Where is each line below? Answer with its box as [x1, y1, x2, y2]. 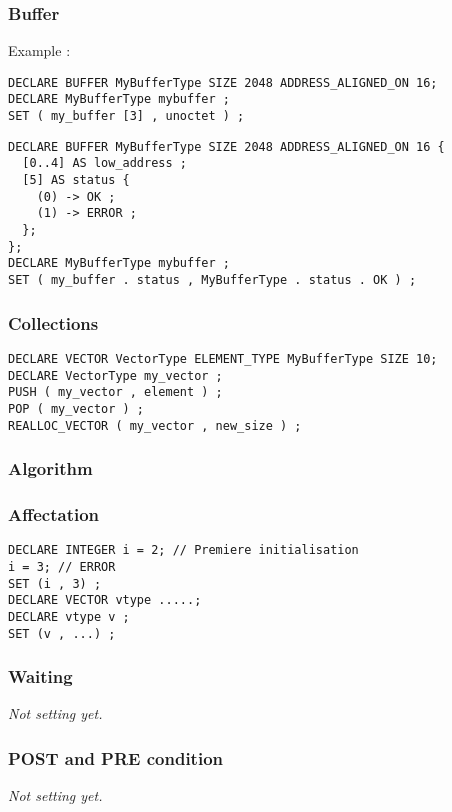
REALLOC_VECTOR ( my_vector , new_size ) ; [8, 418, 302, 433]
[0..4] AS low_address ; [22, 156, 187, 171]
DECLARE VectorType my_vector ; [8, 368, 223, 383]
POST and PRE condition [8, 745, 224, 770]
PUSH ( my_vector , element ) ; [8, 385, 223, 400]
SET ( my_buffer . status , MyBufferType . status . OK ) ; [8, 273, 417, 288]
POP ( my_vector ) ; [8, 401, 145, 416]
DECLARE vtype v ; [8, 609, 130, 624]
